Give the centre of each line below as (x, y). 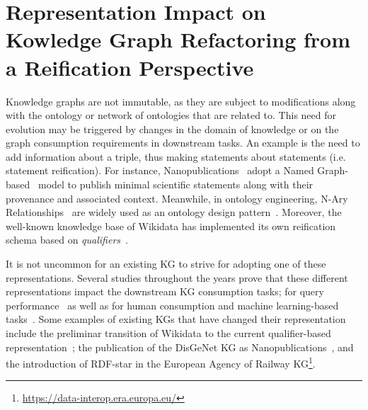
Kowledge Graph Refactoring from (178, 39)
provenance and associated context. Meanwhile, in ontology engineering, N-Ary (177, 198)
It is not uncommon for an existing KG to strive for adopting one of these (166, 264)
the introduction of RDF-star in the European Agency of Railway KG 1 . (161, 362)
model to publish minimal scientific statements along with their (176, 184)
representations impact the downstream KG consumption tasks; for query (165, 291)
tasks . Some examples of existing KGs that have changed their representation (176, 319)
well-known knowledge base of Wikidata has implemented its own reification (171, 226)
